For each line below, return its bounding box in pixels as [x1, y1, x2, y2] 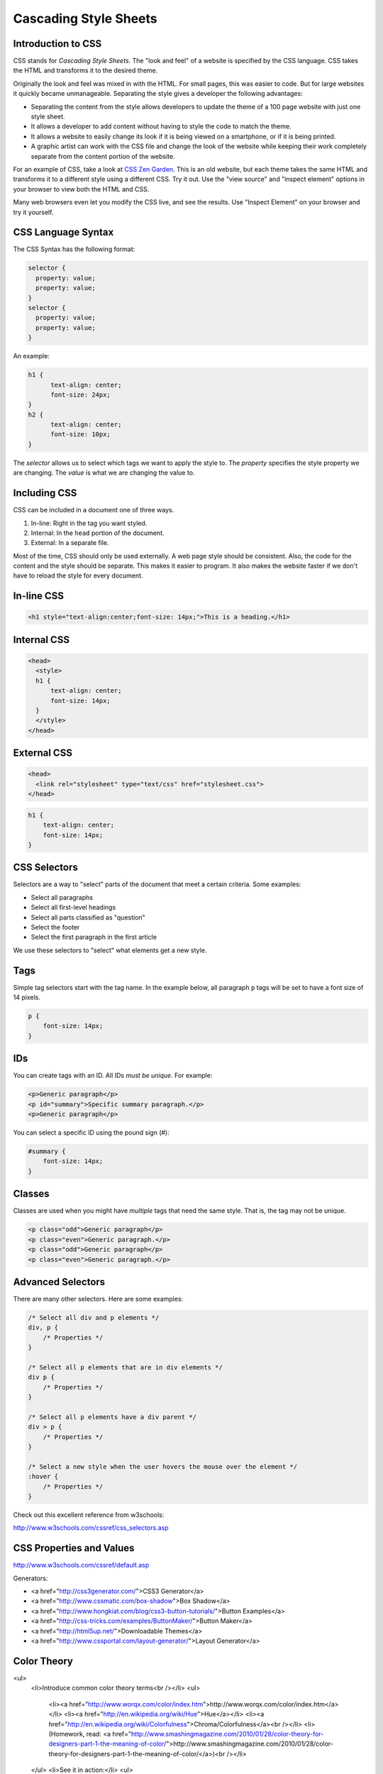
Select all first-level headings [30, 903, 116, 912]
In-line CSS [13, 590, 64, 602]
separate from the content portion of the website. [30, 152, 175, 160]
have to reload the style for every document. [13, 571, 143, 580]
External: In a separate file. [30, 539, 109, 547]
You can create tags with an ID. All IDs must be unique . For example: [13, 1071, 213, 1080]
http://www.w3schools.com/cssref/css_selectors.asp [13, 1524, 170, 1532]
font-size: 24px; [50, 390, 111, 399]
